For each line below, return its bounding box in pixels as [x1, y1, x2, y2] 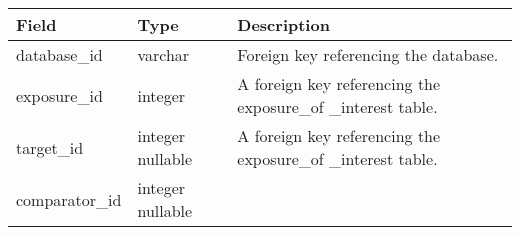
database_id [16, 43, 103, 66]
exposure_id [16, 83, 103, 107]
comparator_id [16, 187, 122, 211]
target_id [16, 135, 84, 159]
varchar [137, 43, 190, 66]
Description [237, 13, 330, 36]
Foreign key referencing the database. [237, 43, 499, 66]
